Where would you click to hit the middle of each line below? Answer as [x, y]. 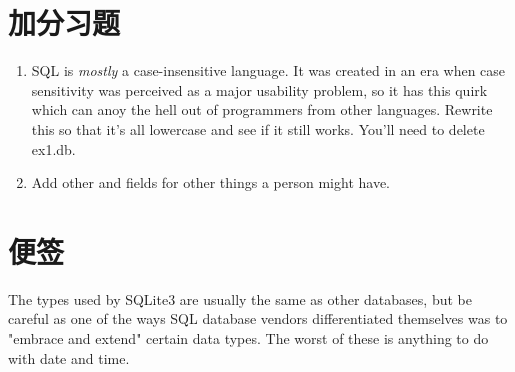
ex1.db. [53, 148]
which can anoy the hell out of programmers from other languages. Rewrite [262, 109]
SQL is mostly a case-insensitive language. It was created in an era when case [268, 70]
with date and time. [69, 357]
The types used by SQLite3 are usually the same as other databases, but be [240, 298]
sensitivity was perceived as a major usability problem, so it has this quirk [259, 89]
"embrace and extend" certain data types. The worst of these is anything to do [248, 338]
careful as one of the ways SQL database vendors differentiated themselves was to [258, 318]
